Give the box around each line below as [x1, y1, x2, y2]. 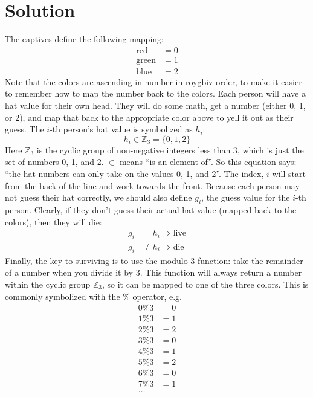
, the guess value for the [201, 191, 290, 204]
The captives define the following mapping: [5, 33, 164, 45]
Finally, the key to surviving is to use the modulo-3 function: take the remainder [5, 254, 303, 266]
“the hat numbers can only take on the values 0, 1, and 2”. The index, [5, 167, 264, 179]
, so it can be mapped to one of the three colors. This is [102, 277, 309, 290]
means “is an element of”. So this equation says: [119, 155, 297, 168]
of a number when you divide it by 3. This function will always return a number [5, 266, 302, 279]
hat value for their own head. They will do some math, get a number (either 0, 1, [5, 99, 306, 111]
